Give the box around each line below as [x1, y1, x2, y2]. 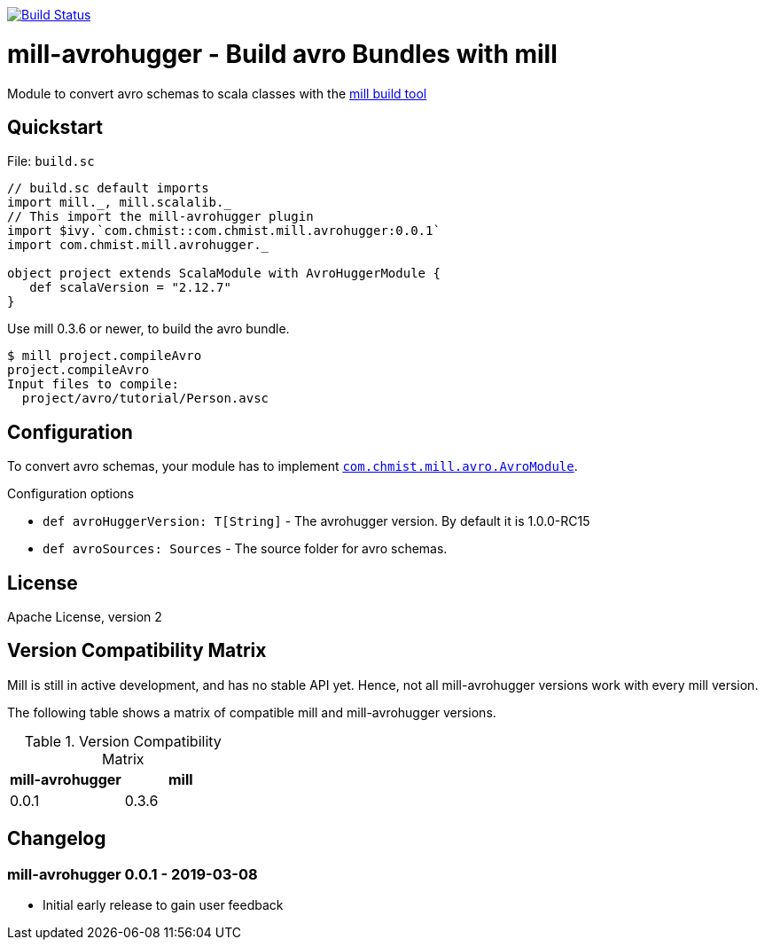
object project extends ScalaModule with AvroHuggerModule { [7, 266, 441, 281]
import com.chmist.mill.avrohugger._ [7, 238, 269, 253]
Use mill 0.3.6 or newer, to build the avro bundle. [7, 321, 290, 337]
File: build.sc [7, 153, 95, 169]
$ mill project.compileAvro [7, 348, 202, 364]
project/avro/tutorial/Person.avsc [21, 391, 269, 406]
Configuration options [7, 486, 135, 502]
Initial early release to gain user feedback [43, 897, 284, 913]
